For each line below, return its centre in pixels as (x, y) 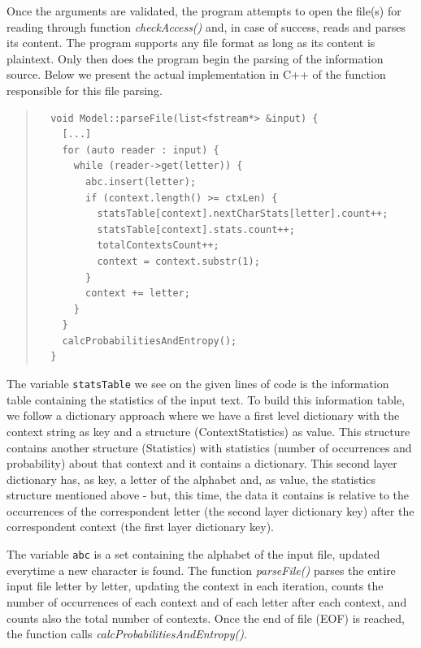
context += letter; (138, 294)
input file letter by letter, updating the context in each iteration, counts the (195, 586)
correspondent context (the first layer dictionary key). (140, 527)
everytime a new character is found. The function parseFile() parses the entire (201, 570)
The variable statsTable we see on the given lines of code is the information (198, 384)
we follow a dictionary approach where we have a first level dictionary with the (203, 415)
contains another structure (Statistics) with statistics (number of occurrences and (209, 447)
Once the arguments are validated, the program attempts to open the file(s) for (204, 11)
